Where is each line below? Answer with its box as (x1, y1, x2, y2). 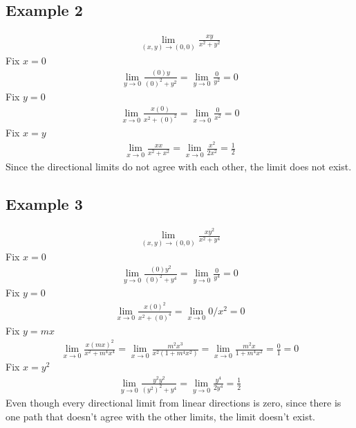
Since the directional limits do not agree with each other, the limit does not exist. (6, 159, 352, 173)
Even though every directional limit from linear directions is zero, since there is (6, 395, 341, 410)
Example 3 (6, 193, 83, 214)
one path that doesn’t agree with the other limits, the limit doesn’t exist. (6, 409, 315, 423)
